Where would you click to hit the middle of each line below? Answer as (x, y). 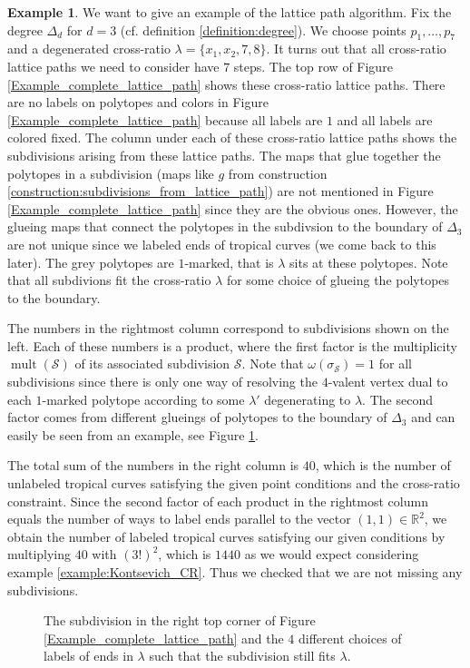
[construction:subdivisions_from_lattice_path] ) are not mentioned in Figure (220, 191)
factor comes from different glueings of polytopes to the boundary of (197, 417)
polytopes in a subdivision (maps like (111, 173)
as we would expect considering (332, 554)
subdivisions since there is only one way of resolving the (162, 382)
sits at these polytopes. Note (369, 262)
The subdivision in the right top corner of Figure (180, 620)
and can (433, 417)
